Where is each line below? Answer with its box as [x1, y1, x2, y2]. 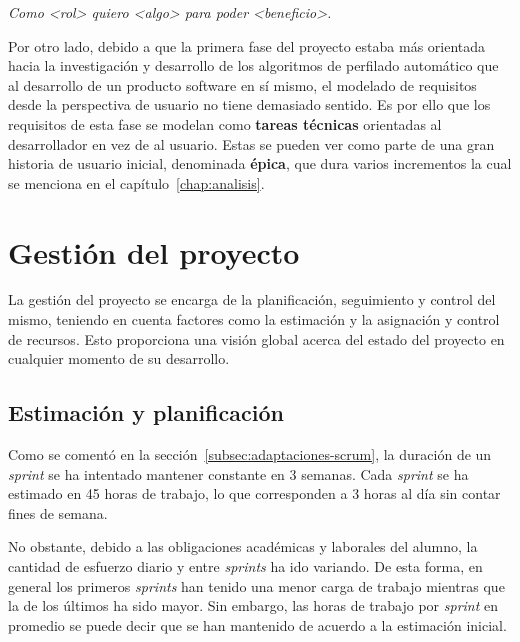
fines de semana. [8, 502, 108, 523]
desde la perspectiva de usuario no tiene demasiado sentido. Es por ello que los [8, 94, 491, 115]
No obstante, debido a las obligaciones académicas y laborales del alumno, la [8, 536, 478, 557]
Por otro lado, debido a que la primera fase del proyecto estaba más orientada [8, 35, 486, 56]
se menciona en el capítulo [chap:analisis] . [8, 172, 265, 193]
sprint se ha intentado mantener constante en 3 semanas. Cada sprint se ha [8, 463, 469, 484]
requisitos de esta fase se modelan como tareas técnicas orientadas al [8, 113, 442, 134]
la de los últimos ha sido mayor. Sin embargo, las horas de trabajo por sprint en [8, 595, 499, 616]
